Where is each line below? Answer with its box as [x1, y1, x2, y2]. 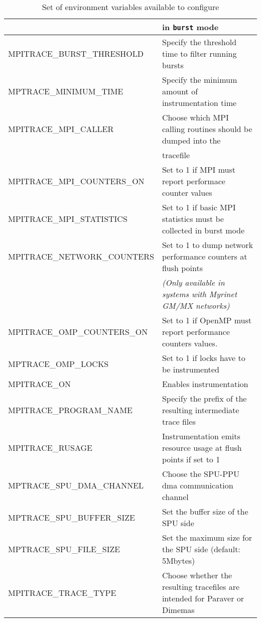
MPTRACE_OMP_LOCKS [8, 357, 109, 369]
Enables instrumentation [162, 378, 248, 390]
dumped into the [162, 135, 221, 146]
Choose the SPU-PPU [162, 468, 240, 479]
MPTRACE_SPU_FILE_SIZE [8, 543, 120, 555]
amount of [162, 85, 198, 97]
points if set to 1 [162, 453, 220, 465]
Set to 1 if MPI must [162, 164, 236, 175]
